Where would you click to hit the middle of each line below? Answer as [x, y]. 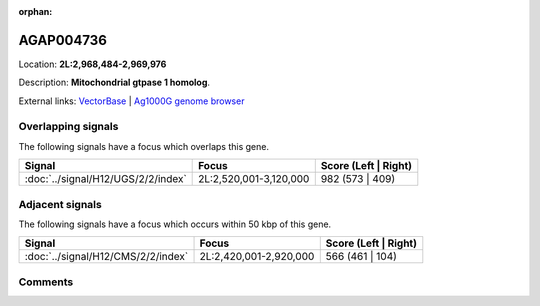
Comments [46, 282]
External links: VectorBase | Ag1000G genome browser [131, 101]
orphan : [35, 11]
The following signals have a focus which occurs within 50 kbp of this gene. [175, 224]
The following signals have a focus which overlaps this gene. [144, 146]
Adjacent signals [60, 204]
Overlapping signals [68, 127]
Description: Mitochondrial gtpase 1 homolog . [114, 82]
